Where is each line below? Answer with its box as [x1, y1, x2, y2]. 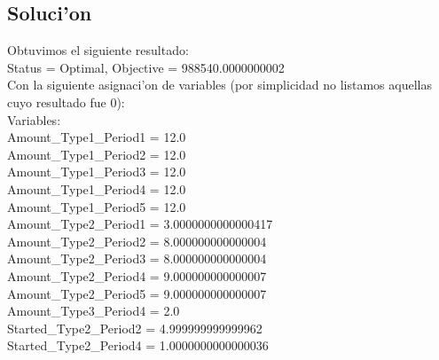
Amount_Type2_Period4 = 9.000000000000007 [7, 266, 267, 285]
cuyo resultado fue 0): [7, 92, 125, 111]
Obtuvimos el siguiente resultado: [7, 41, 189, 59]
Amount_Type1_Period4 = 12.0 [7, 179, 186, 198]
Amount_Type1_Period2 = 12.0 [7, 145, 186, 163]
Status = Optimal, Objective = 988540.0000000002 [7, 58, 285, 76]
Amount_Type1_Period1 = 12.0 [7, 128, 186, 146]
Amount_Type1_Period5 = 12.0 [7, 197, 186, 215]
